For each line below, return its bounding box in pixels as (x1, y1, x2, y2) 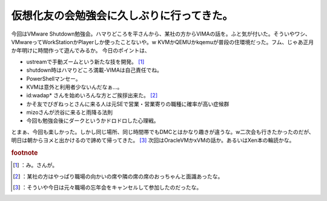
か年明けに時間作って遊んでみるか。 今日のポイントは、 (11, 47, 151, 54)
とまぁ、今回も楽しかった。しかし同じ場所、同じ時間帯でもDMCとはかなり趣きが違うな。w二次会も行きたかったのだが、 (11, 128, 314, 135)
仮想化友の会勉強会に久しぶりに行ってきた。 (11, 9, 233, 22)
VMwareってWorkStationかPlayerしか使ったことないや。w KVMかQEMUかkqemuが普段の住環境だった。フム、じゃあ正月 (11, 38, 314, 45)
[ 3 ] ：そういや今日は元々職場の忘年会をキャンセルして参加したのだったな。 (13, 184, 202, 191)
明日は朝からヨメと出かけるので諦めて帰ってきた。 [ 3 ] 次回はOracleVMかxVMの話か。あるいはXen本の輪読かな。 (11, 136, 295, 144)
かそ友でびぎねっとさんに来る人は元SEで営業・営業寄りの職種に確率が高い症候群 (26, 100, 230, 107)
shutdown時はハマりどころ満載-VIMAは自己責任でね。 (26, 66, 163, 74)
